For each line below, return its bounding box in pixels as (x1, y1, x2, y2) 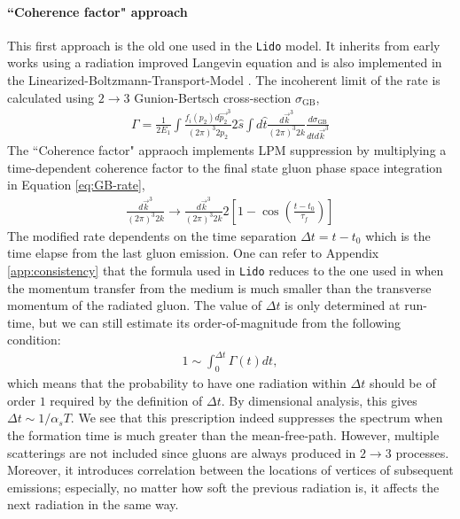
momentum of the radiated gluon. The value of (7, 296, 262, 314)
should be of (369, 374, 436, 392)
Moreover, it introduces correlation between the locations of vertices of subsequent (7, 461, 454, 479)
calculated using (7, 88, 95, 106)
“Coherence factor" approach (7, 2, 188, 20)
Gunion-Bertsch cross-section (134, 88, 292, 106)
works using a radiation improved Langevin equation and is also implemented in (7, 53, 442, 72)
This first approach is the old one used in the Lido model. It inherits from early (7, 35, 441, 54)
